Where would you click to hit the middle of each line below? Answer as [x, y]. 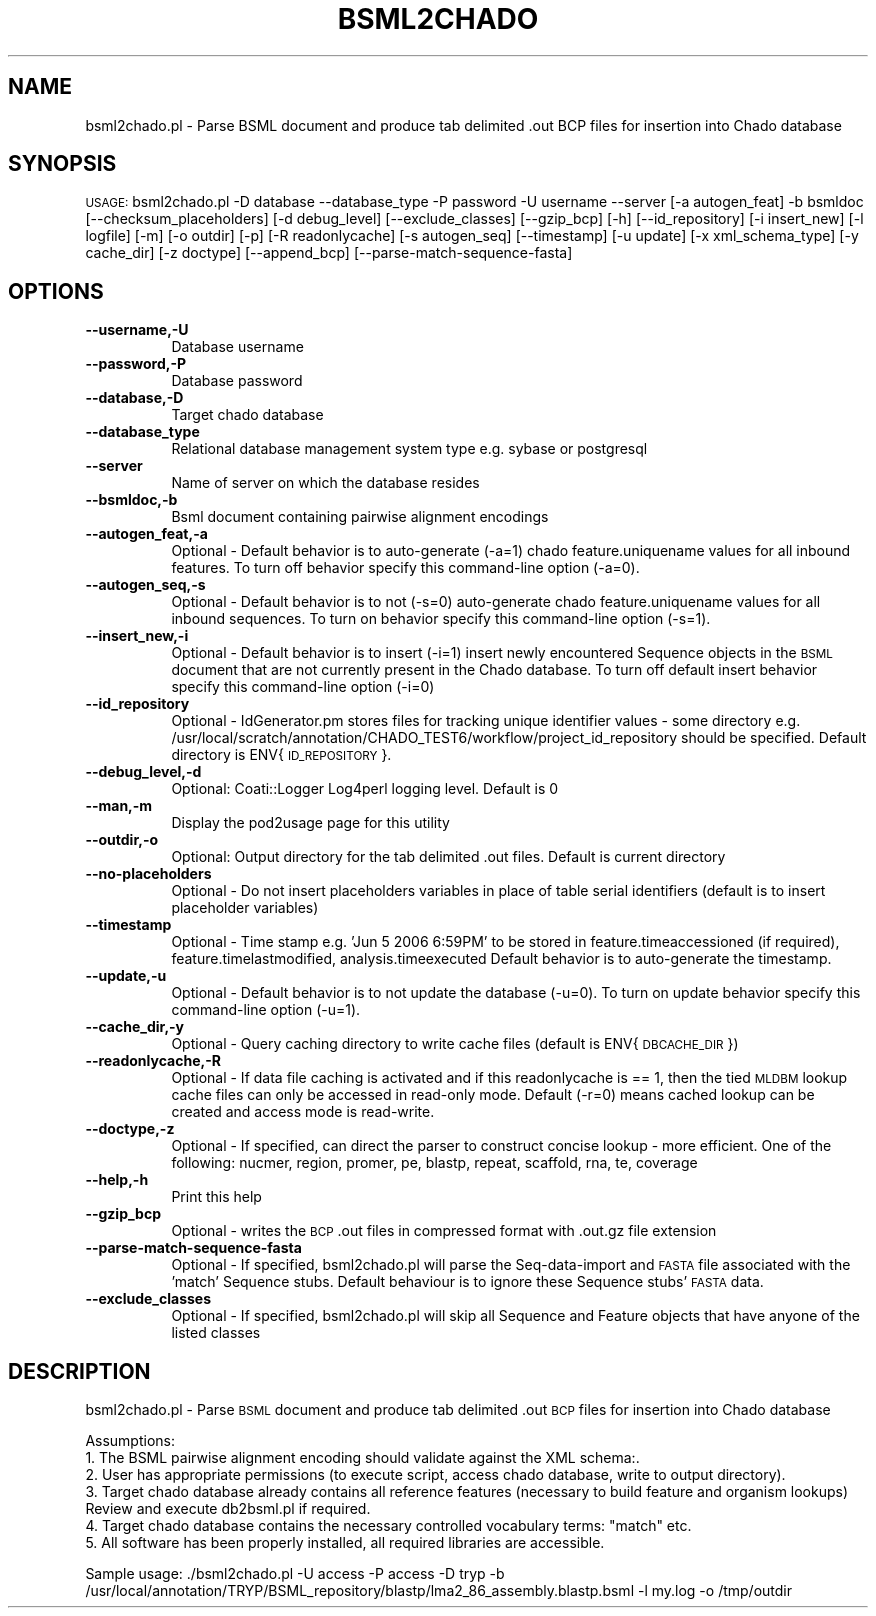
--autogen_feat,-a [146, 534]
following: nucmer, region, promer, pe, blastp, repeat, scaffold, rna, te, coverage [434, 1163]
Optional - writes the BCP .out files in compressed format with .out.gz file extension [444, 1231]
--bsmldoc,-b [131, 500]
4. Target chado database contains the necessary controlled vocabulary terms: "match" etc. [388, 1526]
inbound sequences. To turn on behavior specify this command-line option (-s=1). [441, 619]
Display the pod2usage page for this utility [310, 823]
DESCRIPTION [79, 1371]
